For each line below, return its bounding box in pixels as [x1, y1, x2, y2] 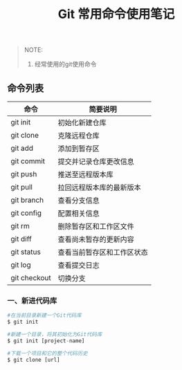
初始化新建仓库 [57, 118, 107, 127]
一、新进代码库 [7, 295, 57, 305]
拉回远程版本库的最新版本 [57, 183, 142, 192]
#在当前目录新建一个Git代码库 [7, 312, 82, 319]
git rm [10, 221, 30, 230]
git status [10, 247, 42, 257]
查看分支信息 [57, 196, 100, 205]
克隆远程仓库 [57, 131, 100, 140]
